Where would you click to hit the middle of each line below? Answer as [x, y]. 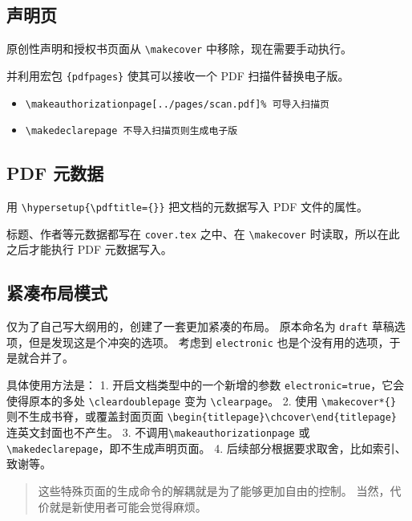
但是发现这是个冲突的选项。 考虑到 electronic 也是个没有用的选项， [209, 342]
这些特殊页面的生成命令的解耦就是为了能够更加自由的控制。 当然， [214, 490]
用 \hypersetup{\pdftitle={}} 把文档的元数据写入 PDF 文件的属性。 [188, 207]
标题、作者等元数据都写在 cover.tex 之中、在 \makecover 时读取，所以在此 [203, 233]
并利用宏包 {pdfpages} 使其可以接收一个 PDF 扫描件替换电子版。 [178, 75]
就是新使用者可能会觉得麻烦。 [128, 506]
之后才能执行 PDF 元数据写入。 [89, 249]
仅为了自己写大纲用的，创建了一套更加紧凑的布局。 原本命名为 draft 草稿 [200, 326]
